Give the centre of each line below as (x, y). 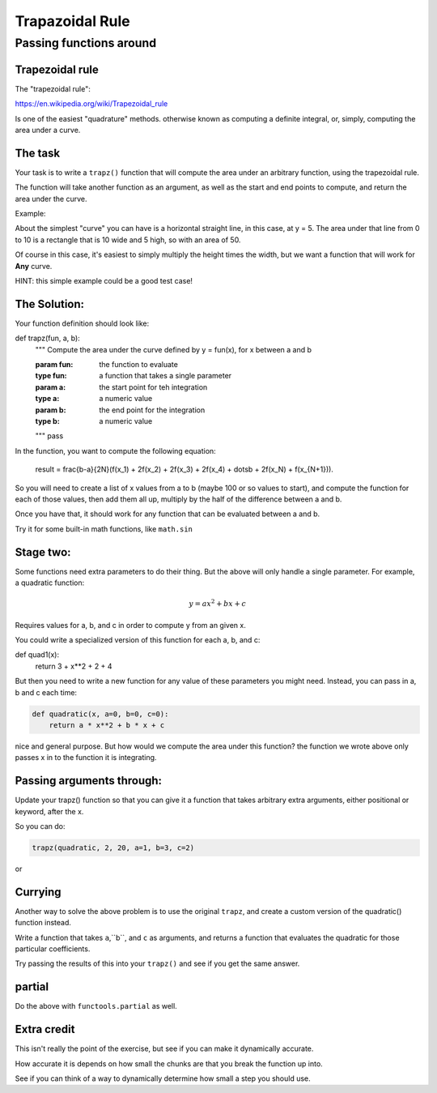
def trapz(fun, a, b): (47, 338)
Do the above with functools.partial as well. (96, 1006)
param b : (51, 410)
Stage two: (43, 552)
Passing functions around (86, 43)
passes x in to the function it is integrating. (86, 758)
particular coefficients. (53, 949)
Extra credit (45, 1029)
